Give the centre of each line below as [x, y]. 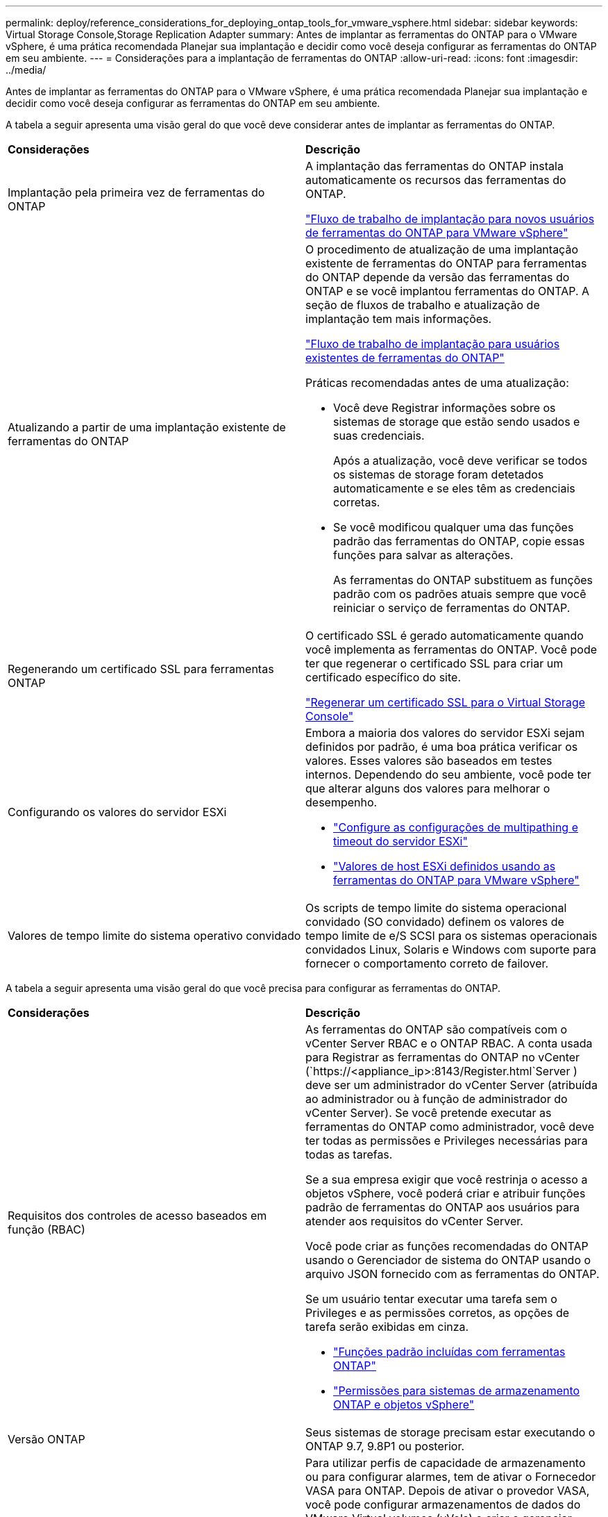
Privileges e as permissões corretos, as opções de [438, 1313]
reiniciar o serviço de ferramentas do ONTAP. [452, 608]
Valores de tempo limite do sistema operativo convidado [154, 936]
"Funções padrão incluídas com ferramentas [449, 1352]
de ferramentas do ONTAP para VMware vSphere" [437, 233]
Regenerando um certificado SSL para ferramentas [141, 669]
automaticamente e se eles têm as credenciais [454, 488]
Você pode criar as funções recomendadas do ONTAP [447, 1246]
